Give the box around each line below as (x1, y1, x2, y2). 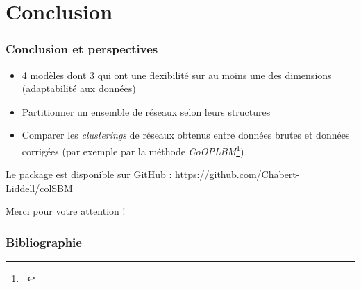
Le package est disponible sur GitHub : (6, 167, 172, 182)
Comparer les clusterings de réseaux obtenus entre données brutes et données (22, 128, 350, 142)
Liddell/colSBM (6, 180, 73, 195)
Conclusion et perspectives (6, 40, 158, 58)
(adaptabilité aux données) (22, 81, 136, 96)
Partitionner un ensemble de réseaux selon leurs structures (22, 104, 271, 119)
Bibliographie (6, 233, 82, 250)
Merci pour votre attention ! (6, 204, 126, 218)
